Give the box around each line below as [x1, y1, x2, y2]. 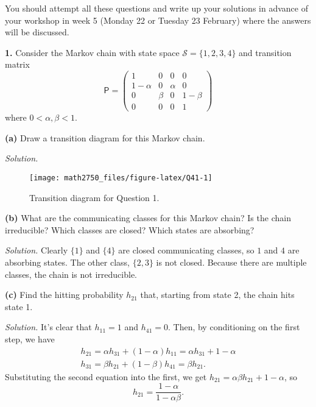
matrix [5, 58, 30, 71]
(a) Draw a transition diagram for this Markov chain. [5, 131, 205, 144]
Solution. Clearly [5, 244, 68, 257]
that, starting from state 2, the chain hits [140, 288, 295, 301]
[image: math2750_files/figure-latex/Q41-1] [29, 173, 212, 182]
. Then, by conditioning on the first [167, 320, 300, 333]
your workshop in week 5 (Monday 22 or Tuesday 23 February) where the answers [5, 13, 311, 26]
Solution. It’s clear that [5, 320, 92, 333]
